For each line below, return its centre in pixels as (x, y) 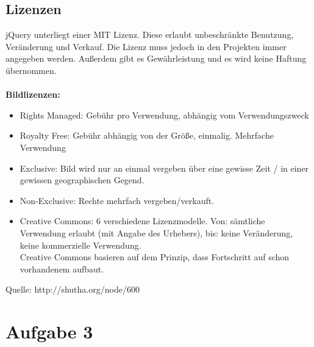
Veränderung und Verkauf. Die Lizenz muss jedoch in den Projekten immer (146, 46)
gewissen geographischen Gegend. (82, 180)
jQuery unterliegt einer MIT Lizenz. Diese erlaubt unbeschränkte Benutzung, (150, 35)
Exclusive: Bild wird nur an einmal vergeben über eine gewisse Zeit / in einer (164, 168)
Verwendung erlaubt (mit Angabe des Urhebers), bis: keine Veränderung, (156, 232)
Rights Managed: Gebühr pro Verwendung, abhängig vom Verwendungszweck (164, 115)
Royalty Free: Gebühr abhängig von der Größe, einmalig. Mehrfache (147, 135)
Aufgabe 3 (49, 331)
